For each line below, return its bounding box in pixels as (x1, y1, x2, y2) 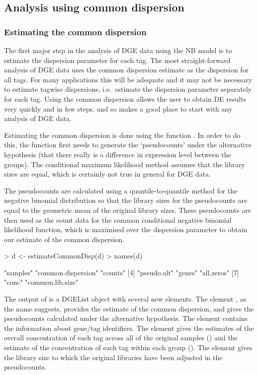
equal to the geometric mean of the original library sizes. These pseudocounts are (4, 204, 252, 215)
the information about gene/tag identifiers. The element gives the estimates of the (4, 322, 254, 333)
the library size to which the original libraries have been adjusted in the (4, 352, 223, 362)
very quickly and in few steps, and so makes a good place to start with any (4, 103, 233, 114)
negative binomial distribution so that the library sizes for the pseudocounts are (4, 195, 248, 205)
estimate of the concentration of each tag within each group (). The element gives (4, 342, 253, 353)
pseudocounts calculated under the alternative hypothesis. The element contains (4, 313, 248, 323)
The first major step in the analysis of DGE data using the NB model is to (4, 45, 232, 55)
